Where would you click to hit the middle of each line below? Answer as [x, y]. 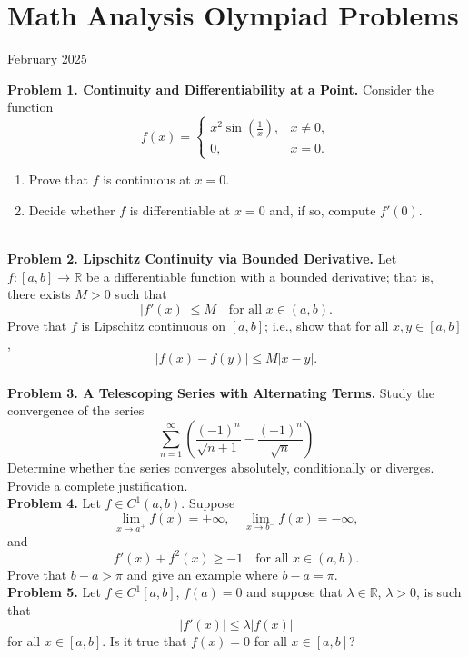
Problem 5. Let [54, 592]
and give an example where [202, 574]
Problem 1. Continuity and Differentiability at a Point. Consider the [220, 89]
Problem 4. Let [54, 503]
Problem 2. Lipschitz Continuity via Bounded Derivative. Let [202, 259]
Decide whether [72, 210]
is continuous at [147, 179]
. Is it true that [145, 641]
